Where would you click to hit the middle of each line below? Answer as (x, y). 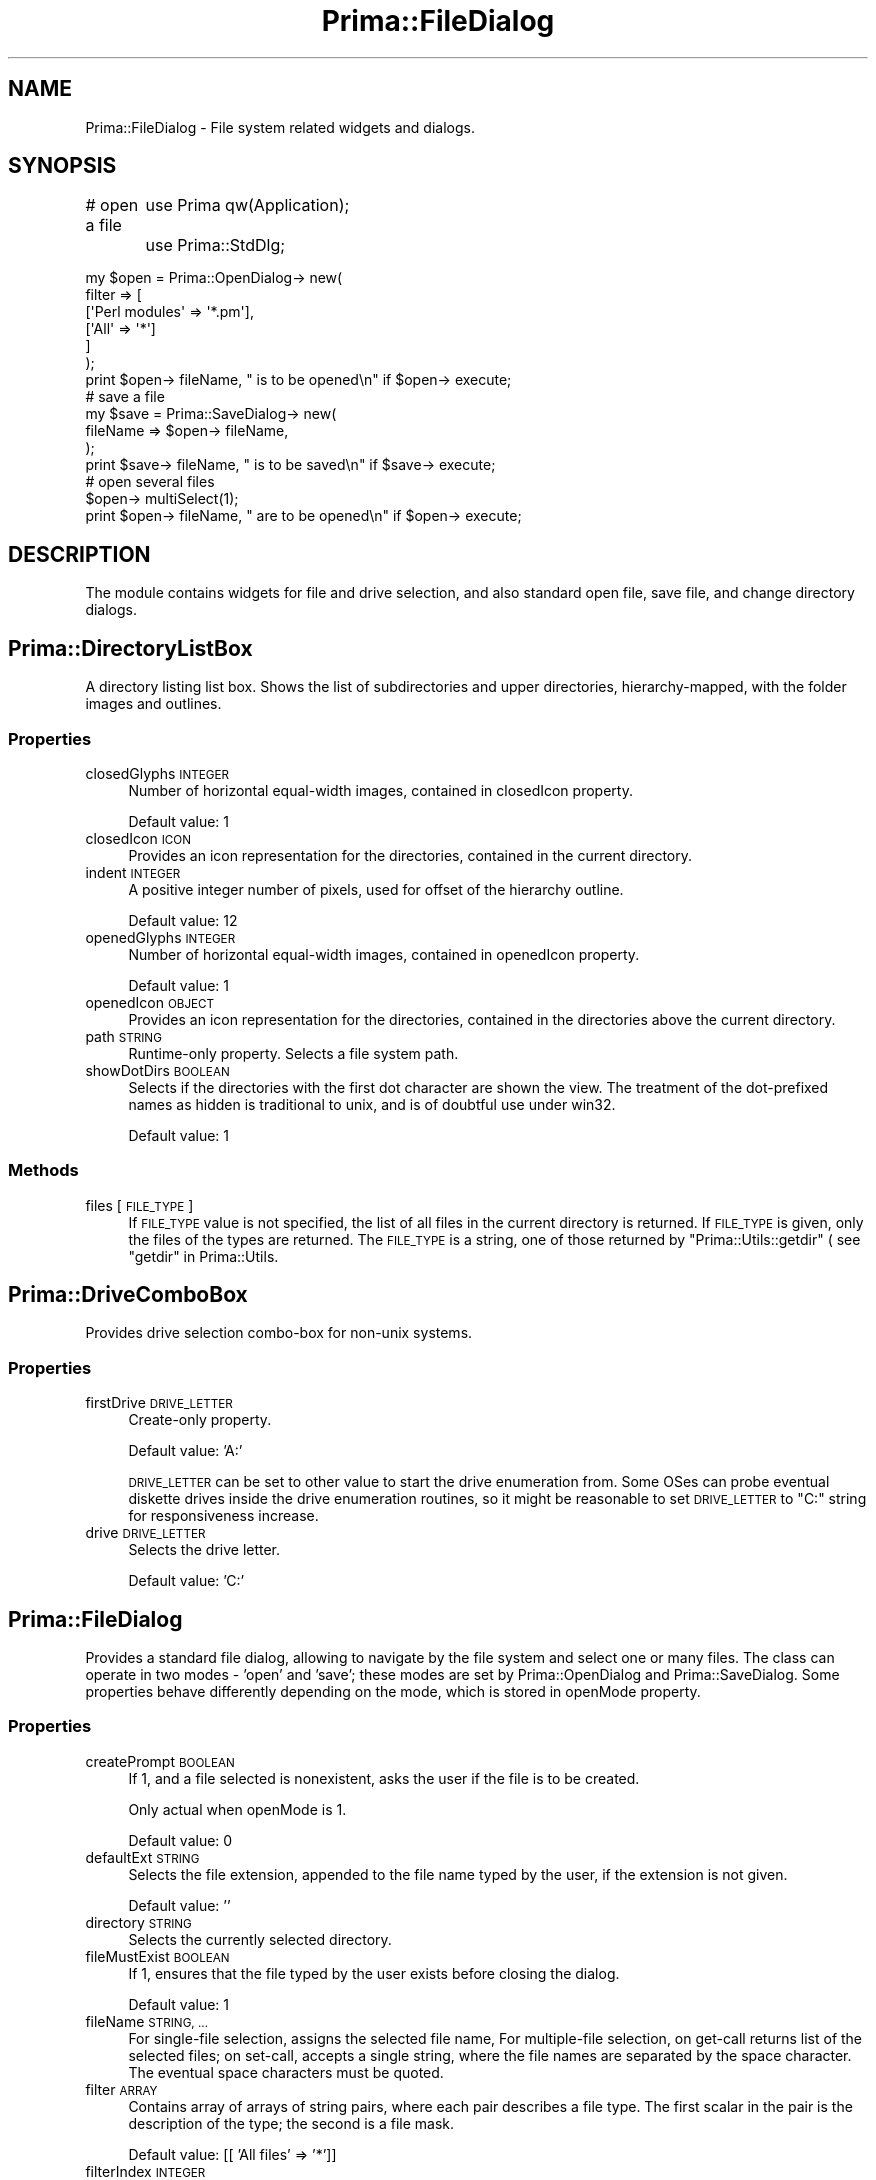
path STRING (123, 1036)
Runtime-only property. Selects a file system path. (293, 1053)
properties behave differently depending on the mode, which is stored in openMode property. (393, 1692)
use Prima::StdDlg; (215, 245)
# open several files (150, 482)
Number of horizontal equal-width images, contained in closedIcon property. (380, 790)
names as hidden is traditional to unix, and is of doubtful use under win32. (372, 1104)
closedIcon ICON (138, 838)
